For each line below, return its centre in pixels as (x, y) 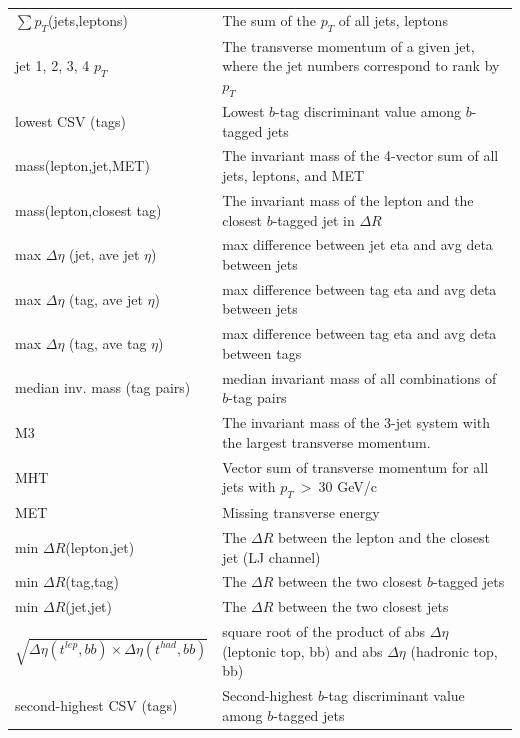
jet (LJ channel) (271, 556)
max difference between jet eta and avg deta (357, 244)
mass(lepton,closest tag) (88, 209)
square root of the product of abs (324, 631)
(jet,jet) (88, 606)
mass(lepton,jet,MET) (82, 165)
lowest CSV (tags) (70, 120)
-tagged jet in (313, 219)
